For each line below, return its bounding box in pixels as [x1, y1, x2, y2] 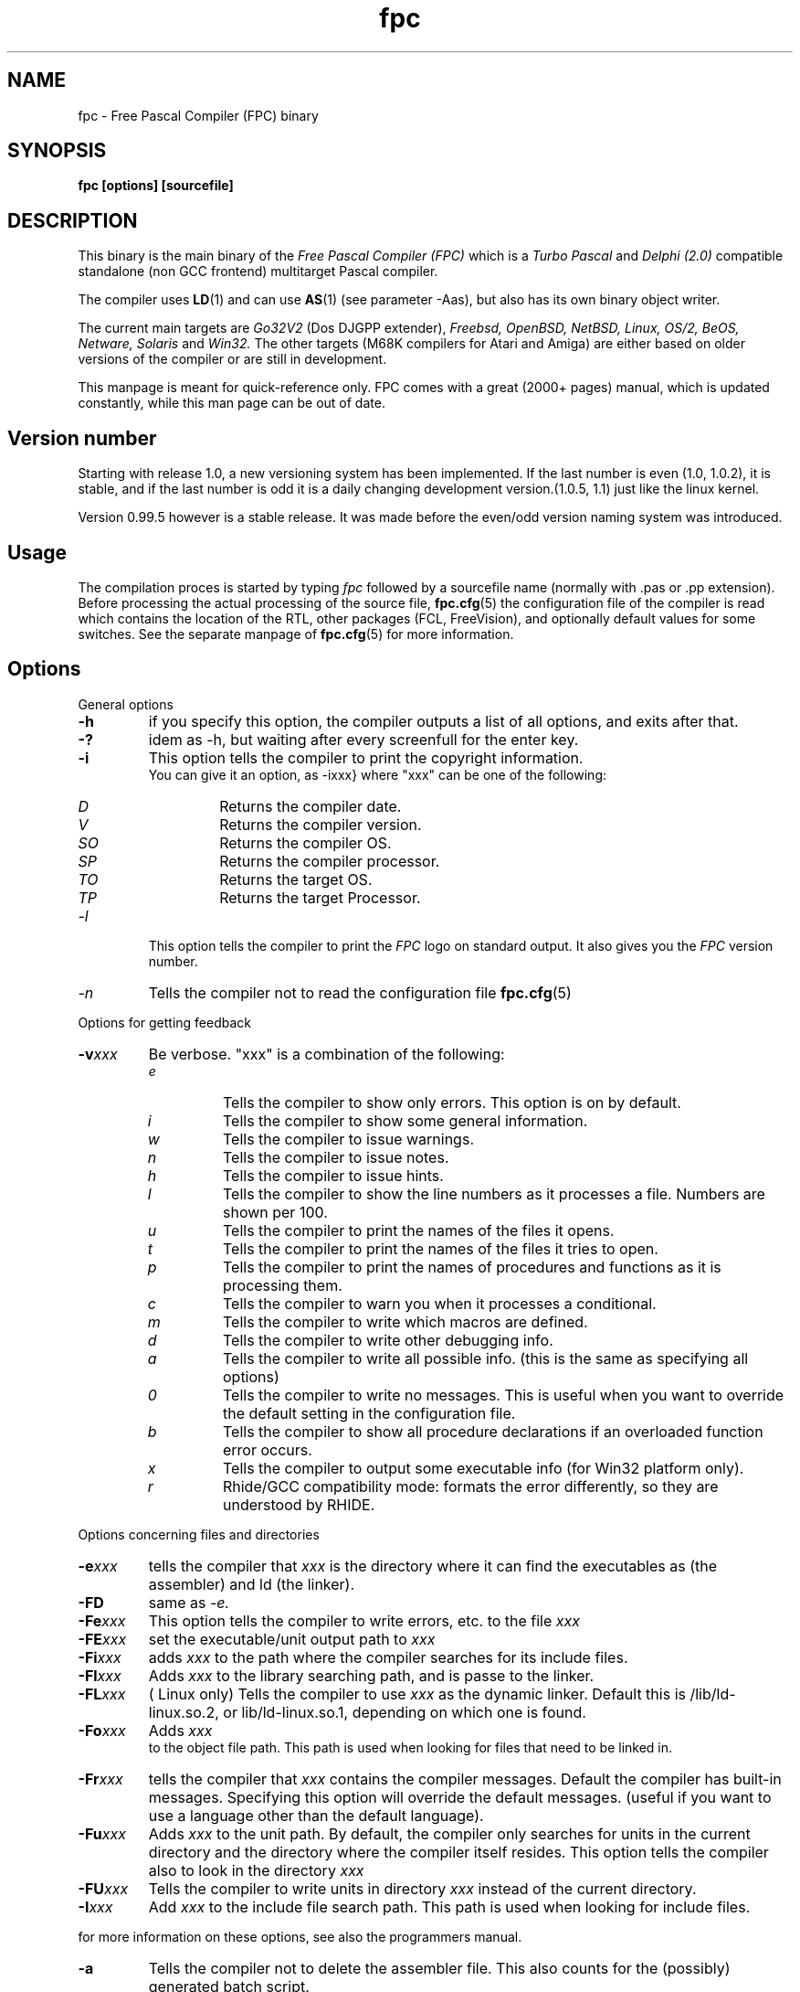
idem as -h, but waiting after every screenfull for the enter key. [148, 730, 579, 749]
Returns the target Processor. [219, 888, 421, 907]
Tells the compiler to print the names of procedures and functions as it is [222, 1257, 721, 1276]
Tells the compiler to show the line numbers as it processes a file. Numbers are [222, 1184, 765, 1203]
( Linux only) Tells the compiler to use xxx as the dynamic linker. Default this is [148, 1684, 686, 1703]
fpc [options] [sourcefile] [78, 177, 234, 194]
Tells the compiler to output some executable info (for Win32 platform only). [222, 1458, 744, 1477]
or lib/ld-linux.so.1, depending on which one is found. [223, 1702, 586, 1721]
